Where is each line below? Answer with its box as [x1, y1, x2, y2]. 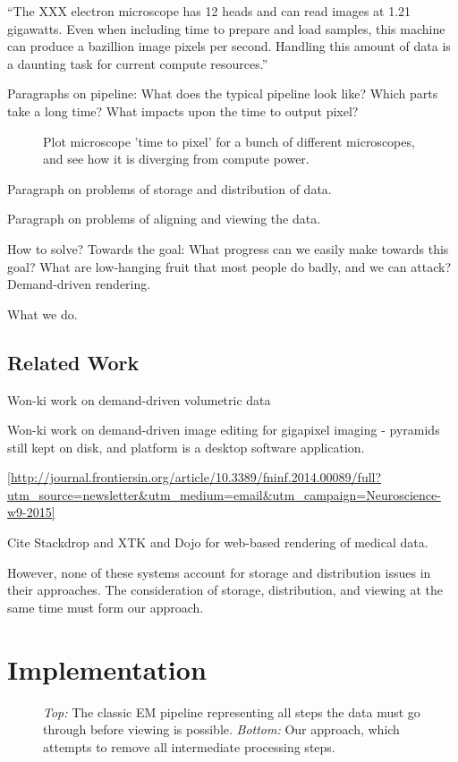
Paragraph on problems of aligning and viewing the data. [7, 209, 321, 228]
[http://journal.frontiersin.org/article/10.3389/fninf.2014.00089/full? [7, 468, 382, 487]
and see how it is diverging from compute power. [43, 149, 310, 168]
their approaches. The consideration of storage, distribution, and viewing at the [7, 580, 444, 599]
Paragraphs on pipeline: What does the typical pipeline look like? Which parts [7, 84, 438, 103]
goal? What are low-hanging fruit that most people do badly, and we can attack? [7, 257, 452, 275]
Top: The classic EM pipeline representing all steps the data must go [43, 702, 420, 721]
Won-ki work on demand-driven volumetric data [7, 390, 271, 409]
